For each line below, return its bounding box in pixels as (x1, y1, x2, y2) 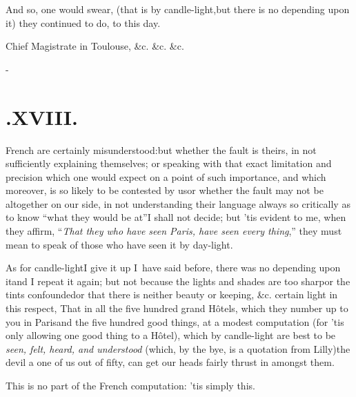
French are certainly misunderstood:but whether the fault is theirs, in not (6, 142, 317, 157)
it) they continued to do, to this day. (6, 15, 161, 30)
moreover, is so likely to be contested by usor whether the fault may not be (6, 183, 324, 197)
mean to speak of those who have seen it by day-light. (6, 237, 233, 251)
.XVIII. (6, 102, 78, 130)
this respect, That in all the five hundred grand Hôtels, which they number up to (6, 301, 348, 316)
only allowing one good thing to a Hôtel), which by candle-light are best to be (6, 328, 336, 342)
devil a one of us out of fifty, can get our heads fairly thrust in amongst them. (6, 355, 335, 369)
